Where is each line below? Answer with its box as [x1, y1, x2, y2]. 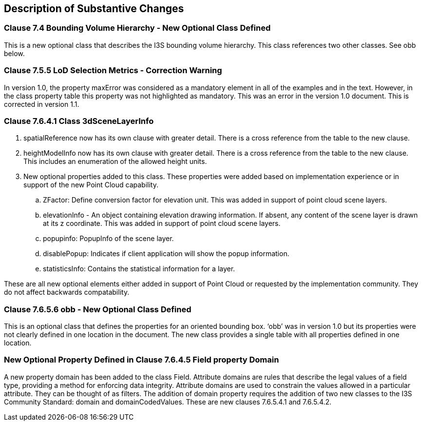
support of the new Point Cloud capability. [23, 181, 158, 189]
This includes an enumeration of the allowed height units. [23, 157, 207, 166]
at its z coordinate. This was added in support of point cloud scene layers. [43, 219, 281, 228]
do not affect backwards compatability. [4, 288, 130, 297]
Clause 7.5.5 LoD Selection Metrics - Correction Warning [4, 65, 222, 76]
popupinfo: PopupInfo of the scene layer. [43, 234, 174, 243]
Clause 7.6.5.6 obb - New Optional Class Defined [4, 304, 192, 314]
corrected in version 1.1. [4, 100, 79, 108]
